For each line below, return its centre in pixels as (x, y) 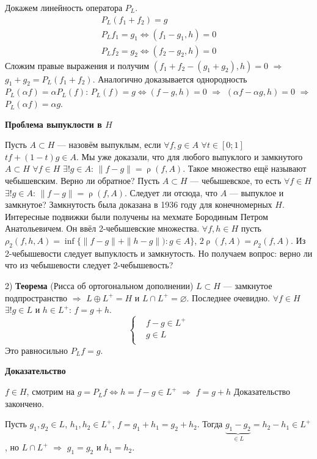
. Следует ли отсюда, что (171, 192)
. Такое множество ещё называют (245, 168)
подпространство (36, 297)
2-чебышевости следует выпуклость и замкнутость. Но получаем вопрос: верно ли (159, 253)
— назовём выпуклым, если (109, 145)
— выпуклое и (257, 192)
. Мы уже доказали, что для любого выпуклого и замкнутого (190, 156)
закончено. (24, 403)
